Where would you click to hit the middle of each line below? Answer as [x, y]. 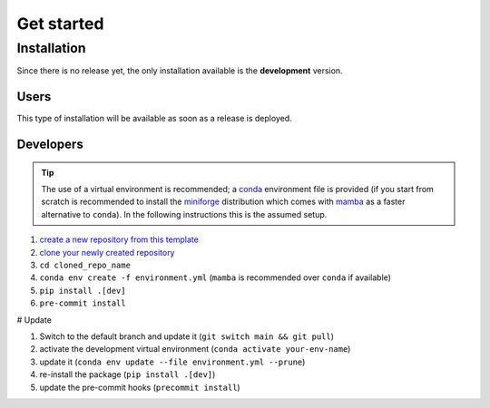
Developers [50, 145]
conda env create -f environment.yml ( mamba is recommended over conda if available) [216, 277]
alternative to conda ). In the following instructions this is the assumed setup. [184, 214]
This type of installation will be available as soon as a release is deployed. [154, 119]
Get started [60, 24]
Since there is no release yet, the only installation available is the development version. [180, 71]
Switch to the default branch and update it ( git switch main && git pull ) [187, 336]
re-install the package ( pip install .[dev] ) [127, 374]
